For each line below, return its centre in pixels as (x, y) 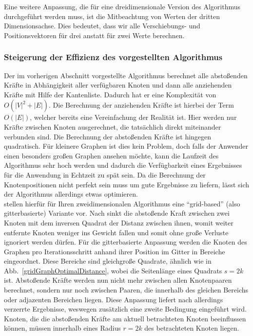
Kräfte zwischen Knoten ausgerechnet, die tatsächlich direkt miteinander (113, 126)
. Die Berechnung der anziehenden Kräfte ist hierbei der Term (141, 105)
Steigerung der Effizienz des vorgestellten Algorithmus (113, 57)
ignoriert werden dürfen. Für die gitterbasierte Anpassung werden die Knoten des (126, 242)
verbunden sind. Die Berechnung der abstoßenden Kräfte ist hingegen (108, 136)
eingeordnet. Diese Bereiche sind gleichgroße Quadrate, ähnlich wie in (108, 261)
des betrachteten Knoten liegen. (192, 328)
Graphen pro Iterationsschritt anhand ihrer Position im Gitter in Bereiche (115, 251)
